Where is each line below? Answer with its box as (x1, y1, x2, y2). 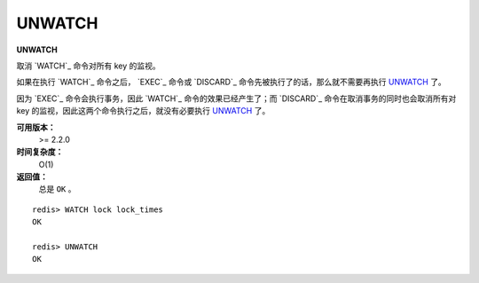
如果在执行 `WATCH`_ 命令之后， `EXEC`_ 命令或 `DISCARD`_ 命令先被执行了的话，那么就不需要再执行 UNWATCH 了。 (16, 76, 447, 88)
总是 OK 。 (38, 184, 76, 194)
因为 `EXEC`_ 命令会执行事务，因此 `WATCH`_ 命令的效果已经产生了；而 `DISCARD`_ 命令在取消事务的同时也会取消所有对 (16, 93, 457, 104)
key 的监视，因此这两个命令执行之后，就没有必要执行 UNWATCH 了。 (16, 106, 271, 116)
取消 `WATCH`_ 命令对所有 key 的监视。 (16, 60, 161, 71)
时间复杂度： (16, 146, 64, 157)
